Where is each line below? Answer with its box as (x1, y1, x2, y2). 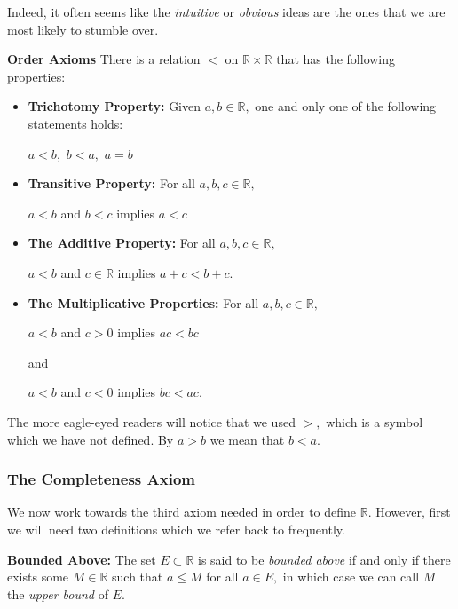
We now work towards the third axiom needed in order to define (7, 502, 357, 521)
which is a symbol (326, 412, 423, 431)
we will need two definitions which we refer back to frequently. (7, 519, 345, 538)
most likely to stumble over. (7, 20, 159, 38)
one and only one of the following (255, 97, 437, 115)
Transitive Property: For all (28, 174, 195, 193)
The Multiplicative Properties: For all (28, 293, 259, 312)
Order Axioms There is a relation (7, 50, 201, 68)
